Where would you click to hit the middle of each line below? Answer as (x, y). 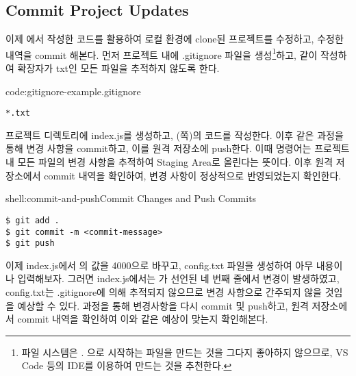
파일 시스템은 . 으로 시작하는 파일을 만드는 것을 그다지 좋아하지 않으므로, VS (185, 352)
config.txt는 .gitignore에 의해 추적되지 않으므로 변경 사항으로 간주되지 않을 (164, 292)
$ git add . (33, 220)
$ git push (30, 243)
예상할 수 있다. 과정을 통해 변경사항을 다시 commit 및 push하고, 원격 (163, 305)
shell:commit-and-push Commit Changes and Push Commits (131, 198)
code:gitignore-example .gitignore (73, 91)
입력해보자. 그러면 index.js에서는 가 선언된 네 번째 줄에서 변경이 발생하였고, (178, 278)
